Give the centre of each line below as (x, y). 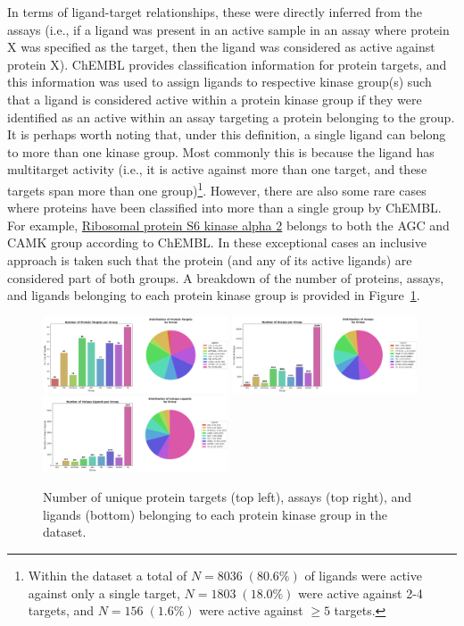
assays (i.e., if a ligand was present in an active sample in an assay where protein (228, 29)
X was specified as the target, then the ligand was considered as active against (221, 47)
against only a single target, (104, 593)
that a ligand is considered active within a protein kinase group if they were (215, 99)
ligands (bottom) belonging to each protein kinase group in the (215, 514)
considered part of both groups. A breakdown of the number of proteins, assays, (226, 277)
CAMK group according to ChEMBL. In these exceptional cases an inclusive (217, 242)
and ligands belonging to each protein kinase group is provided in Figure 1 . (214, 295)
